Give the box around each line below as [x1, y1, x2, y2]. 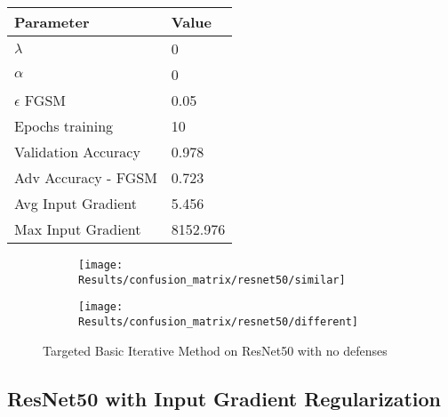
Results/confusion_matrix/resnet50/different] [78, 315, 358, 328]
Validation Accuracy [14, 141, 140, 162]
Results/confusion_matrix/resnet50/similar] [78, 273, 346, 286]
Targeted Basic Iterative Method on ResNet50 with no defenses [43, 341, 388, 359]
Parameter [14, 12, 90, 32]
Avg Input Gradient [14, 193, 137, 213]
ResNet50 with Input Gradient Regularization [7, 384, 441, 412]
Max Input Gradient [14, 219, 141, 239]
